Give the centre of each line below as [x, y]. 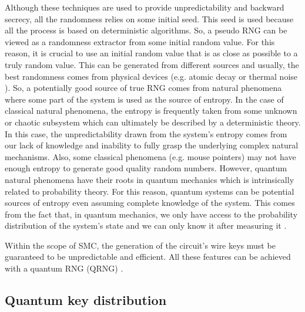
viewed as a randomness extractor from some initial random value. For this [140, 41]
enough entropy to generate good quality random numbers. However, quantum [146, 168]
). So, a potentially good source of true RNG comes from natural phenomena [143, 88]
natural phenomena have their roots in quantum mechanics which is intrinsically [150, 179]
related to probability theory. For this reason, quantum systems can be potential [150, 191]
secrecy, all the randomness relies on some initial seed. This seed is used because [149, 18]
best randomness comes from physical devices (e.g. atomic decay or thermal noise [151, 76]
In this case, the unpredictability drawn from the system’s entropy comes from [146, 133]
